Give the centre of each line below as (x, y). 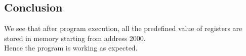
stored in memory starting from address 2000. (75, 38)
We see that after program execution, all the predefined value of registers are (123, 28)
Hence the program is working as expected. (71, 48)
